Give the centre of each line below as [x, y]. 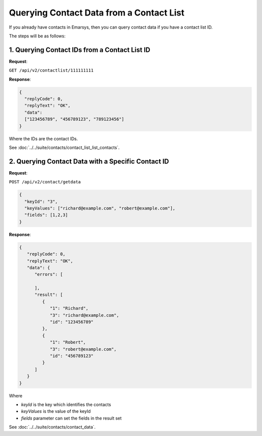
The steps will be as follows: [37, 36]
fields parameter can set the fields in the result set [71, 418]
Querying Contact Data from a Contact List [97, 13]
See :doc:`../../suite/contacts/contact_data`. [52, 427]
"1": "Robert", [68, 342]
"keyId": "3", [41, 202]
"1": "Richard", [69, 308]
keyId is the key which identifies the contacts [66, 404]
